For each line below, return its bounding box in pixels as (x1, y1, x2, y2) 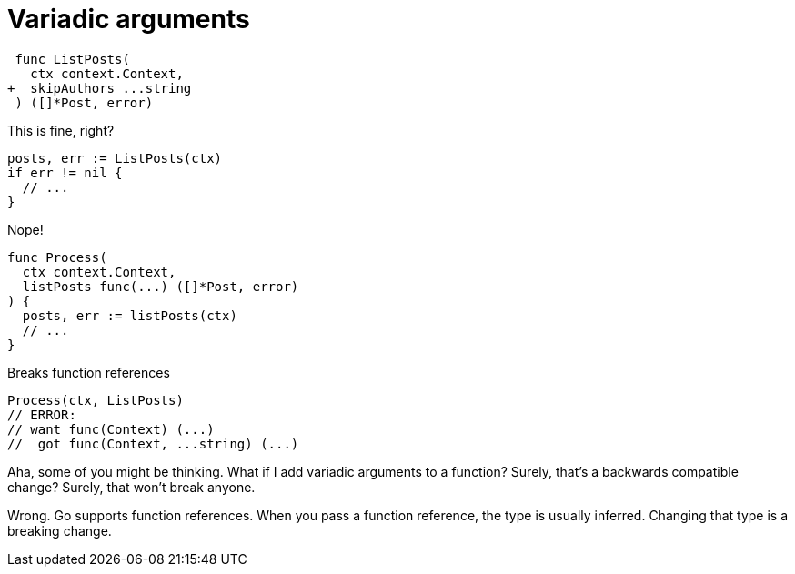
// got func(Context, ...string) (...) (7, 436, 299, 451)
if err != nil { (7, 165, 123, 180)
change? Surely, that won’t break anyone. (7, 478, 256, 495)
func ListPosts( (15, 51, 130, 66)
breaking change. (7, 522, 112, 539)
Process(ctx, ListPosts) (7, 392, 184, 408)
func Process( (7, 249, 107, 265)
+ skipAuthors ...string (7, 80, 192, 96)
